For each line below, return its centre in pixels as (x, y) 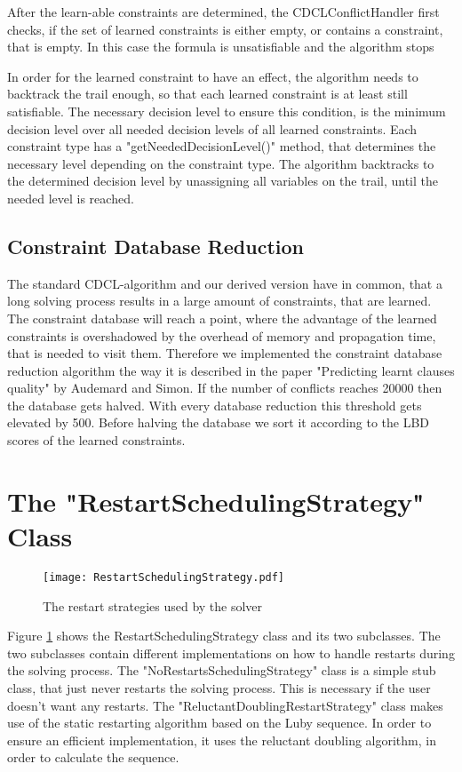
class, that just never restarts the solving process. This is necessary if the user (219, 688)
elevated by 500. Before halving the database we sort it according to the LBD (219, 422)
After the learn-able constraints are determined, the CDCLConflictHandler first (223, 12)
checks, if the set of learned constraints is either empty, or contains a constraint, (225, 29)
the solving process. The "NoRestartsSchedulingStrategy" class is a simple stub (222, 670)
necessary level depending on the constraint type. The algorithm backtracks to (221, 163)
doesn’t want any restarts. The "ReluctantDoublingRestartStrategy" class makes (225, 705)
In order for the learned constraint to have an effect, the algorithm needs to (213, 76)
